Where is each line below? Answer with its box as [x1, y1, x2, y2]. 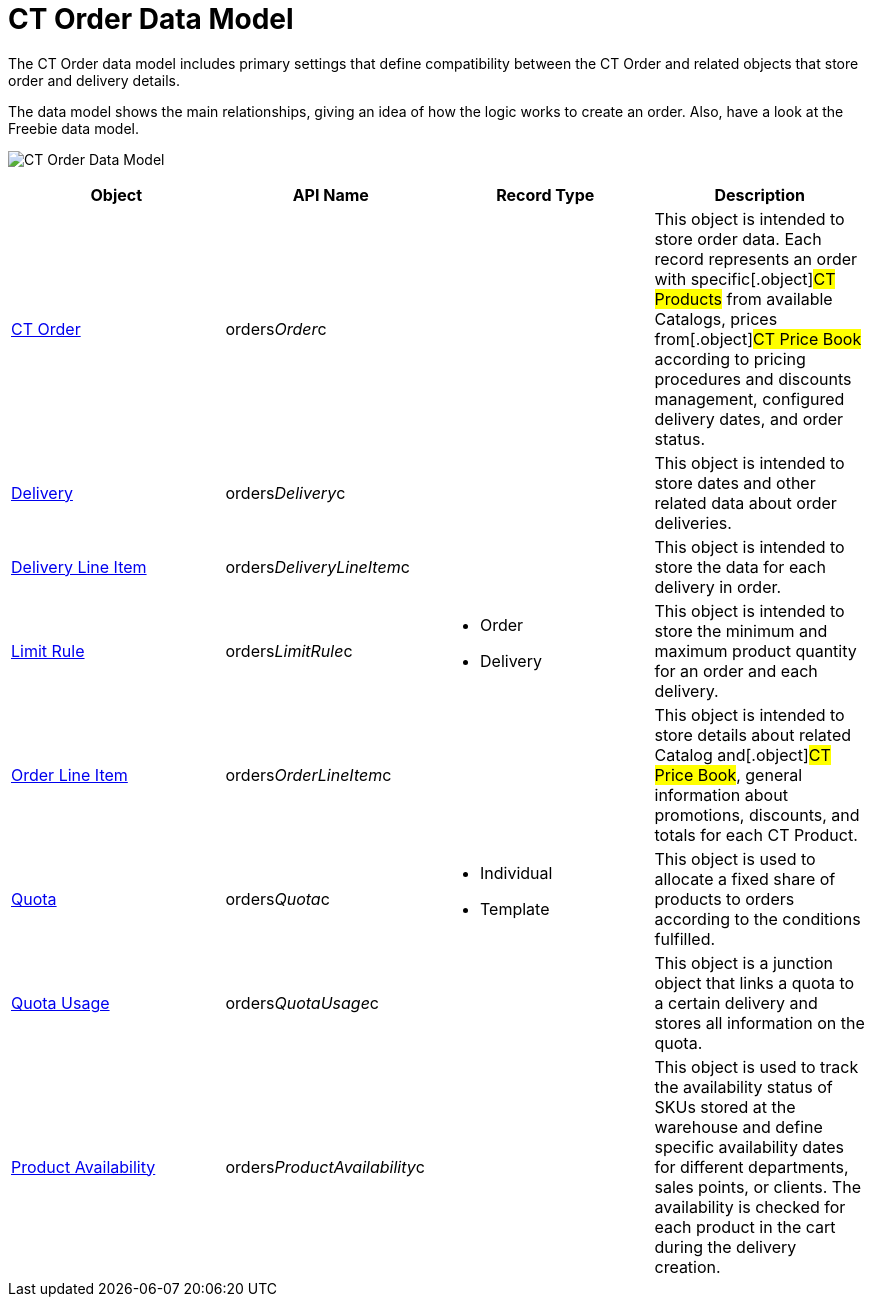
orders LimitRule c [225, 640, 353, 661]
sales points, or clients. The [654, 1176, 861, 1197]
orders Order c [225, 318, 327, 339]
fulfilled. [654, 928, 716, 949]
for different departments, [654, 1156, 849, 1177]
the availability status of [654, 1076, 833, 1097]
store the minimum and [654, 620, 828, 641]
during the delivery [654, 1236, 797, 1257]
